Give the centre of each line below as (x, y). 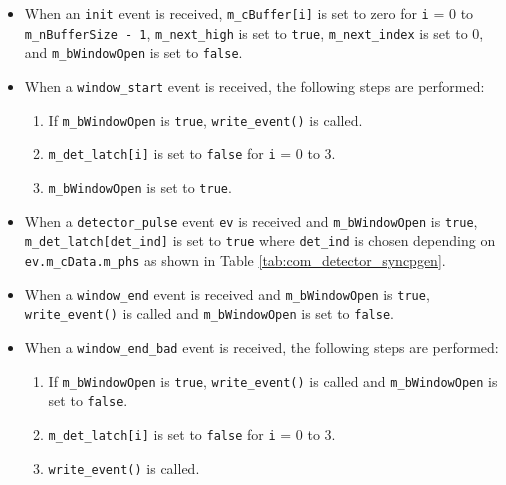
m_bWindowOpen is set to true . (140, 186)
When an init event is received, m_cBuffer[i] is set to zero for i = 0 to (249, 13)
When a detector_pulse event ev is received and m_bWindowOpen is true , (251, 220)
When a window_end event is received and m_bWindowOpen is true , (227, 293)
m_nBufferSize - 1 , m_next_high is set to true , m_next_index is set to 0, (254, 32)
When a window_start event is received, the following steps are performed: (254, 85)
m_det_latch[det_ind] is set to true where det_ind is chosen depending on (260, 240)
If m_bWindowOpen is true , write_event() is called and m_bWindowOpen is (273, 380)
